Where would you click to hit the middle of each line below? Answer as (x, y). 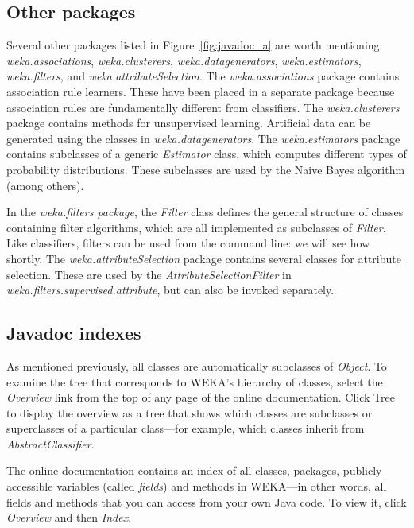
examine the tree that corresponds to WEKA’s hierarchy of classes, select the (195, 381)
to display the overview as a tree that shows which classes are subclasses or (190, 412)
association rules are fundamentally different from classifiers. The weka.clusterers (203, 107)
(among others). (45, 185)
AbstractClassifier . (50, 443)
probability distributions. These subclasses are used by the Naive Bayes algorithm (206, 169)
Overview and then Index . (69, 517)
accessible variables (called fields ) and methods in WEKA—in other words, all (197, 486)
